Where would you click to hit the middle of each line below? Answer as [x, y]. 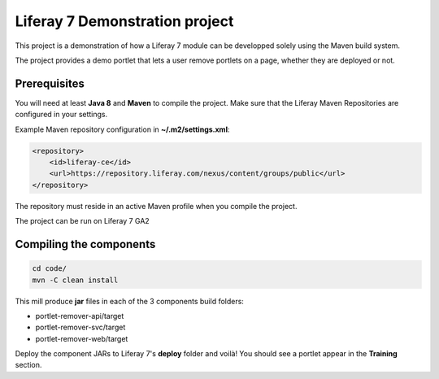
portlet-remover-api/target [80, 316]
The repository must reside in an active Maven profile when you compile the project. [156, 206]
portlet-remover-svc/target [80, 327]
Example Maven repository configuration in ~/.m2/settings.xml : [122, 129]
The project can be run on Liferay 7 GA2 [82, 221]
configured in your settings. [61, 115]
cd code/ [50, 269]
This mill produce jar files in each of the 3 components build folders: [129, 301]
